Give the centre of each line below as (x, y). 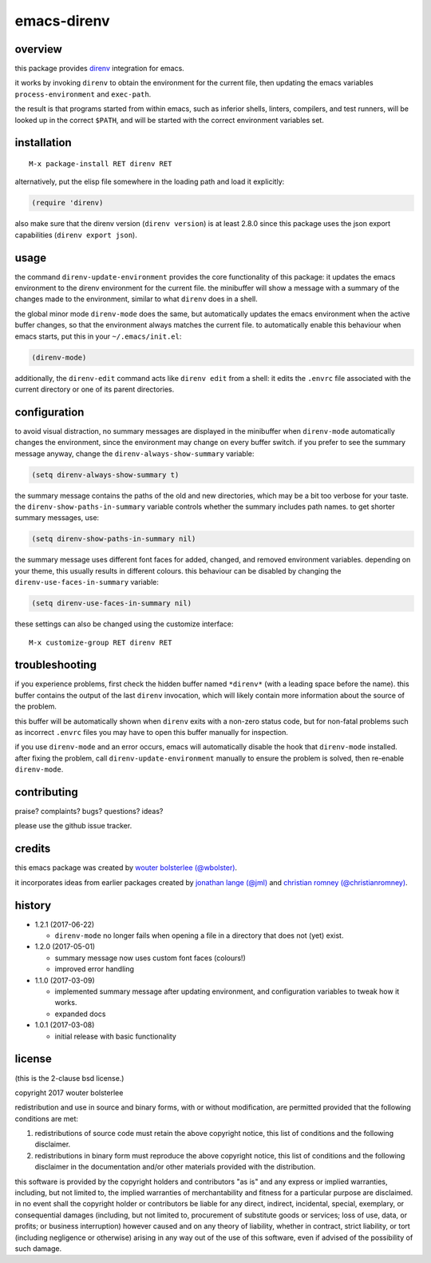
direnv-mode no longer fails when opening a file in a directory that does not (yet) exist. (199, 935)
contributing (47, 792)
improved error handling (95, 969)
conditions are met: (47, 1118)
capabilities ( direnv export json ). (76, 235)
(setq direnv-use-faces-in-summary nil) (111, 604)
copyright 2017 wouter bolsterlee (69, 1092)
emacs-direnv (63, 21)
